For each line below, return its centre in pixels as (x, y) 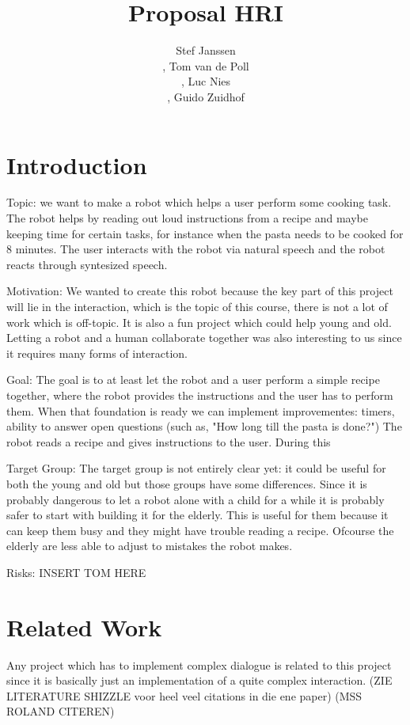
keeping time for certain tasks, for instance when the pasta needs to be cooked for (205, 233)
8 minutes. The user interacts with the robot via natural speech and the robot (196, 249)
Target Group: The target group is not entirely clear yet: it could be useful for (196, 468)
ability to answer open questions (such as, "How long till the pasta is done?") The (204, 426)
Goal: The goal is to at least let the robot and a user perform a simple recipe (193, 380)
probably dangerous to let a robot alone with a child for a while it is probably (196, 499)
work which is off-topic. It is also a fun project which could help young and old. (199, 322)
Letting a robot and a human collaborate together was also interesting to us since (204, 338)
